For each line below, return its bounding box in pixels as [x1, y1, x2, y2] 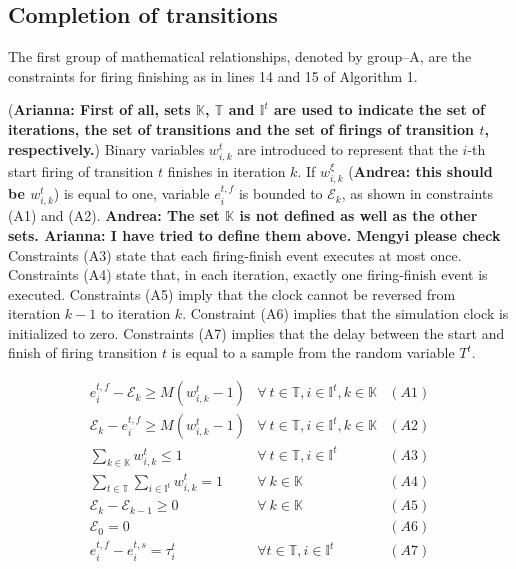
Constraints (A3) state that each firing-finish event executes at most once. [8, 244, 462, 265]
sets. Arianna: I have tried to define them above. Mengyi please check [8, 224, 501, 245]
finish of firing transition [8, 342, 158, 363]
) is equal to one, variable [53, 183, 210, 204]
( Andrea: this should [348, 160, 493, 181]
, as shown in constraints [341, 183, 493, 204]
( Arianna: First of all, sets [8, 99, 191, 120]
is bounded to [238, 183, 323, 204]
